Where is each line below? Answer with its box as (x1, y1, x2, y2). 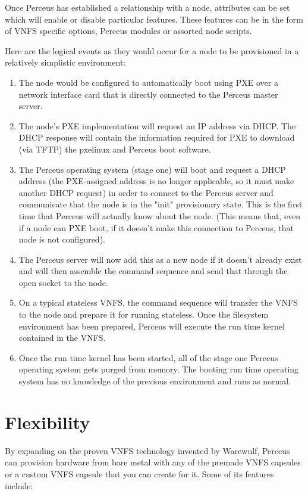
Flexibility (5, 409, 90, 434)
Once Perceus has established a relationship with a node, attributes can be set (5, 1, 290, 13)
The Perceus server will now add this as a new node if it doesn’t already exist (18, 253, 302, 265)
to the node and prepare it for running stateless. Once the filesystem (18, 308, 269, 321)
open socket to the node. (18, 276, 108, 288)
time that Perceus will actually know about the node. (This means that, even (18, 209, 301, 222)
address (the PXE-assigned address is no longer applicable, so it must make (18, 175, 294, 187)
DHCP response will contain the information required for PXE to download (18, 131, 295, 144)
